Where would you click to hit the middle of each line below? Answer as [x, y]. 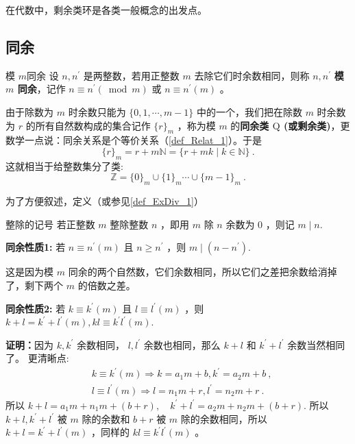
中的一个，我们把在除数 [249, 111]
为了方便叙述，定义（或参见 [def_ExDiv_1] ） [105, 201]
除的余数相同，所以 [224, 418]
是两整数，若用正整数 [131, 75]
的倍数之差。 [107, 285]
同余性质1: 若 [36, 247]
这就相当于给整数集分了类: [64, 165]
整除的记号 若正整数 [50, 224]
